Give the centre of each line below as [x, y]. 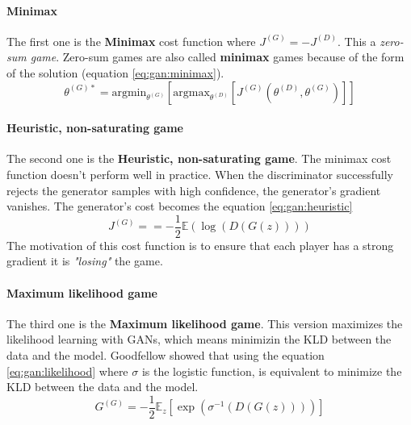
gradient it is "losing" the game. [85, 261]
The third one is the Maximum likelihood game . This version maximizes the [205, 323]
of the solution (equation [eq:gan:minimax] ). [115, 72]
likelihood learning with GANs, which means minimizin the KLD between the [199, 339]
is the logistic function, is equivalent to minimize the [272, 371]
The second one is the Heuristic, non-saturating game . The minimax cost [199, 158]
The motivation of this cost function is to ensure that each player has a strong [200, 245]
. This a [357, 41]
